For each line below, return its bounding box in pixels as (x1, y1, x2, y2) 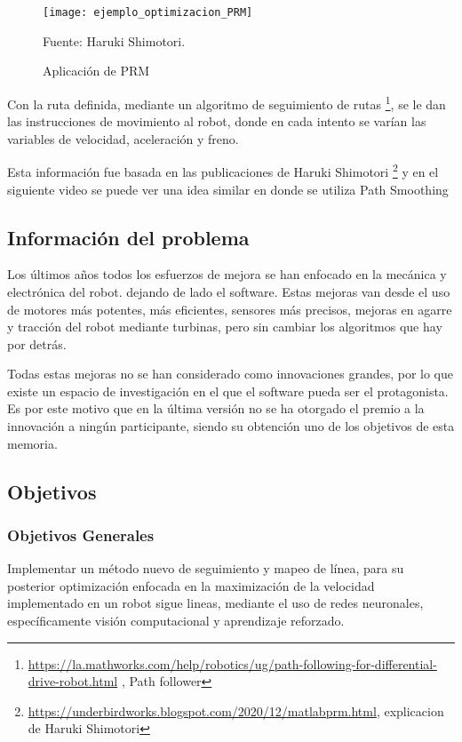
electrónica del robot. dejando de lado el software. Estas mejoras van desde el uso (7, 282, 450, 300)
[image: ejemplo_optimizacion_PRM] (43, 6, 253, 19)
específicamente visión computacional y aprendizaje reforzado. (7, 611, 345, 630)
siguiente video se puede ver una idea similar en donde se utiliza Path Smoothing (7, 180, 449, 198)
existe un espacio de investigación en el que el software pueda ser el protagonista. (7, 381, 449, 400)
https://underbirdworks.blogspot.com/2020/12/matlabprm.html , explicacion (28, 701, 444, 720)
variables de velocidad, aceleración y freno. (7, 129, 239, 148)
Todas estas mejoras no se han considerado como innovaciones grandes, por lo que (7, 364, 454, 383)
